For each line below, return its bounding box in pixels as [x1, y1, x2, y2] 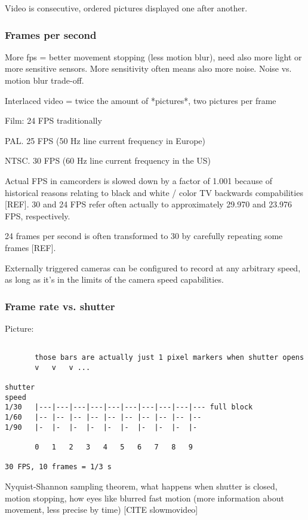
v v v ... [35, 363, 91, 372]
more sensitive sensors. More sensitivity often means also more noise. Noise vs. [5, 62, 292, 75]
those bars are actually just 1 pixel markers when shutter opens [35, 353, 304, 362]
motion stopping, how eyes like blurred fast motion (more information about [5, 491, 284, 504]
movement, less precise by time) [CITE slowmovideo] [5, 503, 198, 516]
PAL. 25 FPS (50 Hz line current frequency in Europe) [5, 134, 205, 146]
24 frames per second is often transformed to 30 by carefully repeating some [5, 230, 283, 242]
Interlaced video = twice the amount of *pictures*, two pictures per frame [5, 94, 276, 106]
